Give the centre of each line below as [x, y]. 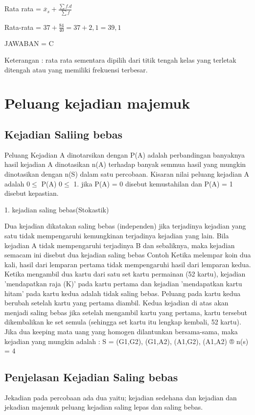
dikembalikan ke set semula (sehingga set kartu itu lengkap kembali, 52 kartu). [123, 322]
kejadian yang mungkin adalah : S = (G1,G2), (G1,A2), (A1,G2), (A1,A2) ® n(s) [127, 341]
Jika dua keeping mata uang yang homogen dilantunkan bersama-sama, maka [121, 331]
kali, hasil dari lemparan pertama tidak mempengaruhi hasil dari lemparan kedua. [128, 264]
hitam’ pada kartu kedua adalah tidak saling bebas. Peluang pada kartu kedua [123, 293]
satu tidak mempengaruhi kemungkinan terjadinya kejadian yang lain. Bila [117, 235]
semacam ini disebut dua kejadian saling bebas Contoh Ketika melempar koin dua [128, 255]
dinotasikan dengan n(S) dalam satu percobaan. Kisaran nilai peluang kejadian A [127, 174]
